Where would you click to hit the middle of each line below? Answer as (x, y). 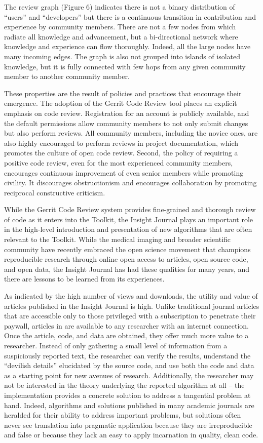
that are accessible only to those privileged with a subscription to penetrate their (130, 316)
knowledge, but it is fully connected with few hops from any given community (125, 66)
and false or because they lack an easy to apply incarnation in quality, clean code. (131, 435)
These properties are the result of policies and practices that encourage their (123, 93)
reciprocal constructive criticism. (55, 192)
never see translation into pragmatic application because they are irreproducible (128, 425)
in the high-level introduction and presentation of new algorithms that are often (128, 229)
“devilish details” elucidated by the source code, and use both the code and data (129, 365)
